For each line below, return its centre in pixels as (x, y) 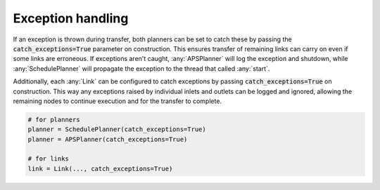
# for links (49, 159)
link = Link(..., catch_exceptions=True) (100, 169)
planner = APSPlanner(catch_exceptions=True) (108, 139)
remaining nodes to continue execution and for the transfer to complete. (117, 101)
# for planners (54, 120)
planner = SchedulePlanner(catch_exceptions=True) (117, 129)
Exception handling (71, 18)
